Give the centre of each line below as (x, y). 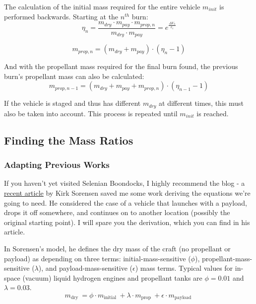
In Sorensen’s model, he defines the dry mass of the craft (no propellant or (117, 248)
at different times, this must (201, 103)
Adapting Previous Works (57, 165)
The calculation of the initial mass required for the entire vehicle (102, 6)
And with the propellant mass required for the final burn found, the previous (121, 66)
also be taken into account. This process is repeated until (91, 113)
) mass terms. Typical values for (184, 268)
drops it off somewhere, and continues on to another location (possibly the (117, 212)
